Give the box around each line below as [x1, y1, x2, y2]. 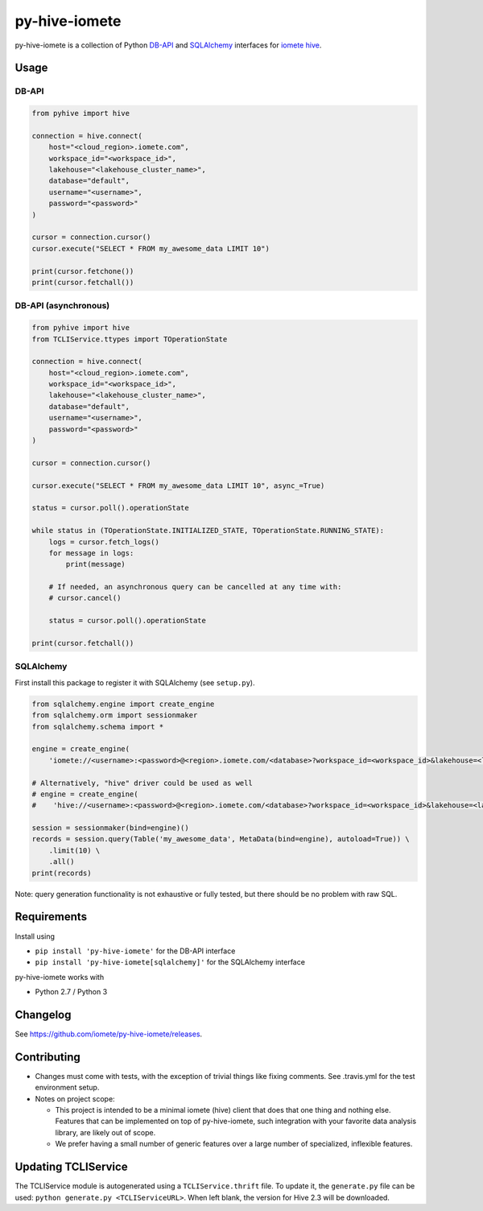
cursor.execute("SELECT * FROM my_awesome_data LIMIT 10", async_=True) [31, 481, 325, 490]
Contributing [14, 1050, 80, 1064]
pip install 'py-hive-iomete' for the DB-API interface [35, 946, 236, 956]
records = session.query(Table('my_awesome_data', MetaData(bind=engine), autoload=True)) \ [31, 834, 410, 844]
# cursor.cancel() [48, 593, 122, 603]
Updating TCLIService [14, 1160, 128, 1174]
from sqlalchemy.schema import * [31, 721, 164, 731]
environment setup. [35, 1083, 100, 1093]
